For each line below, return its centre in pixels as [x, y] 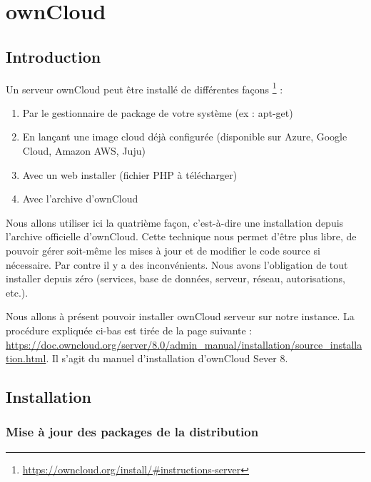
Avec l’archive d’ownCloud [80, 199]
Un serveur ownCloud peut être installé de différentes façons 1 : [144, 88]
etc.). [17, 292]
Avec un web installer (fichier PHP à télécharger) [130, 174]
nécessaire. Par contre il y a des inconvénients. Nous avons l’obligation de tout [177, 264]
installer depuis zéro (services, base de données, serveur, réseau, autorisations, [176, 278]
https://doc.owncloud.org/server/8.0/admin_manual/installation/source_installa [184, 344]
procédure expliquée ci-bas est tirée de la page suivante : [129, 330]
